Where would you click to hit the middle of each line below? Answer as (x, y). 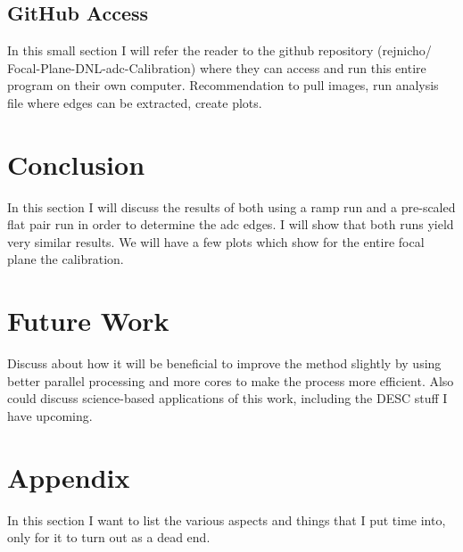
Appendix (69, 477)
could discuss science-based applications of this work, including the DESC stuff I (227, 398)
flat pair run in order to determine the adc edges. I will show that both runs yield (231, 224)
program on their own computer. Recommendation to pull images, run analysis (223, 85)
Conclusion (76, 164)
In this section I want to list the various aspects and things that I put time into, (227, 519)
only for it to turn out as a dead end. (109, 537)
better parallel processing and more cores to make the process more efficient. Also (231, 380)
